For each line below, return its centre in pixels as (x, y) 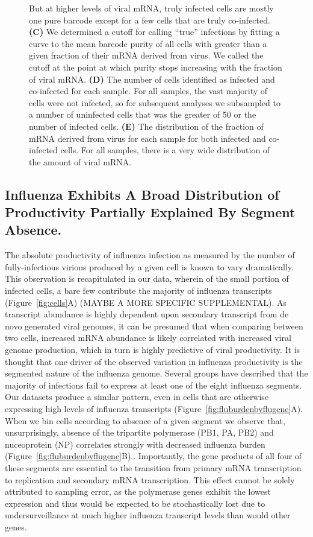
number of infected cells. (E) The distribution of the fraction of (146, 126)
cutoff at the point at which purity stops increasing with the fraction (156, 67)
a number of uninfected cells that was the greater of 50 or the (143, 114)
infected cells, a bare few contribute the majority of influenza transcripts (138, 291)
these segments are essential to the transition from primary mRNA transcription (153, 467)
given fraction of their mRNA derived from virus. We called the (146, 55)
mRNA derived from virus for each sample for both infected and (147, 138)
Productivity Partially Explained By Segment (150, 212)
